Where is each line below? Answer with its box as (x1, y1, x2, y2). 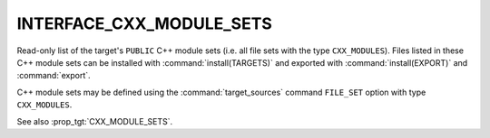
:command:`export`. (16, 70, 91, 81)
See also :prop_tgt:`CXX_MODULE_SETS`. (16, 115, 173, 126)
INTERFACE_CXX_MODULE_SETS (16, 14, 272, 33)
